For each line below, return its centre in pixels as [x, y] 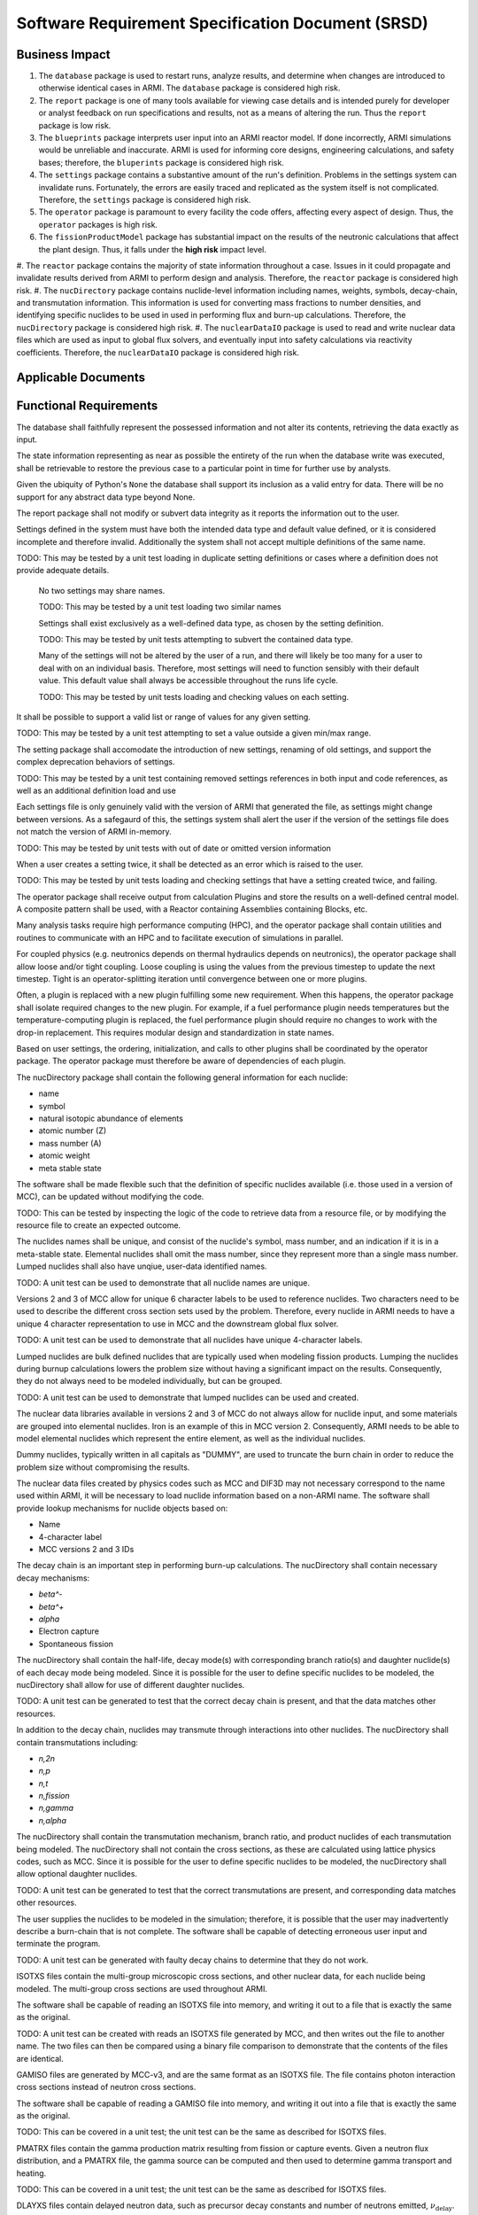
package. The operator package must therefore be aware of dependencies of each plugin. [181, 1061]
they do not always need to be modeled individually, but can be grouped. [149, 1381]
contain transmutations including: [77, 1742]
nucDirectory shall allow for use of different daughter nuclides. [131, 1684]
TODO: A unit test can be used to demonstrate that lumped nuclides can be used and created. [188, 1397]
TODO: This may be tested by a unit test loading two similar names [160, 607]
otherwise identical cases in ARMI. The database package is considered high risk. [189, 88]
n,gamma [56, 1808]
